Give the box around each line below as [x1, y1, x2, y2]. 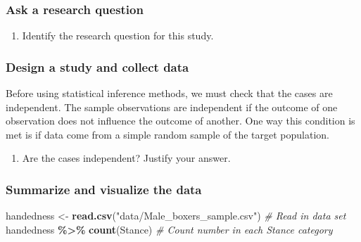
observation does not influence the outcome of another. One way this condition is [6, 113, 355, 128]
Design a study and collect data [6, 58, 189, 75]
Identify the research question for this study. [22, 28, 214, 43]
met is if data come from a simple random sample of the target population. [6, 127, 329, 141]
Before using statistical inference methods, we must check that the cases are [6, 86, 333, 101]
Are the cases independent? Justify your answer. [22, 151, 231, 165]
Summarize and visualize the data [6, 180, 202, 198]
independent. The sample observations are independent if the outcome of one [6, 99, 338, 114]
